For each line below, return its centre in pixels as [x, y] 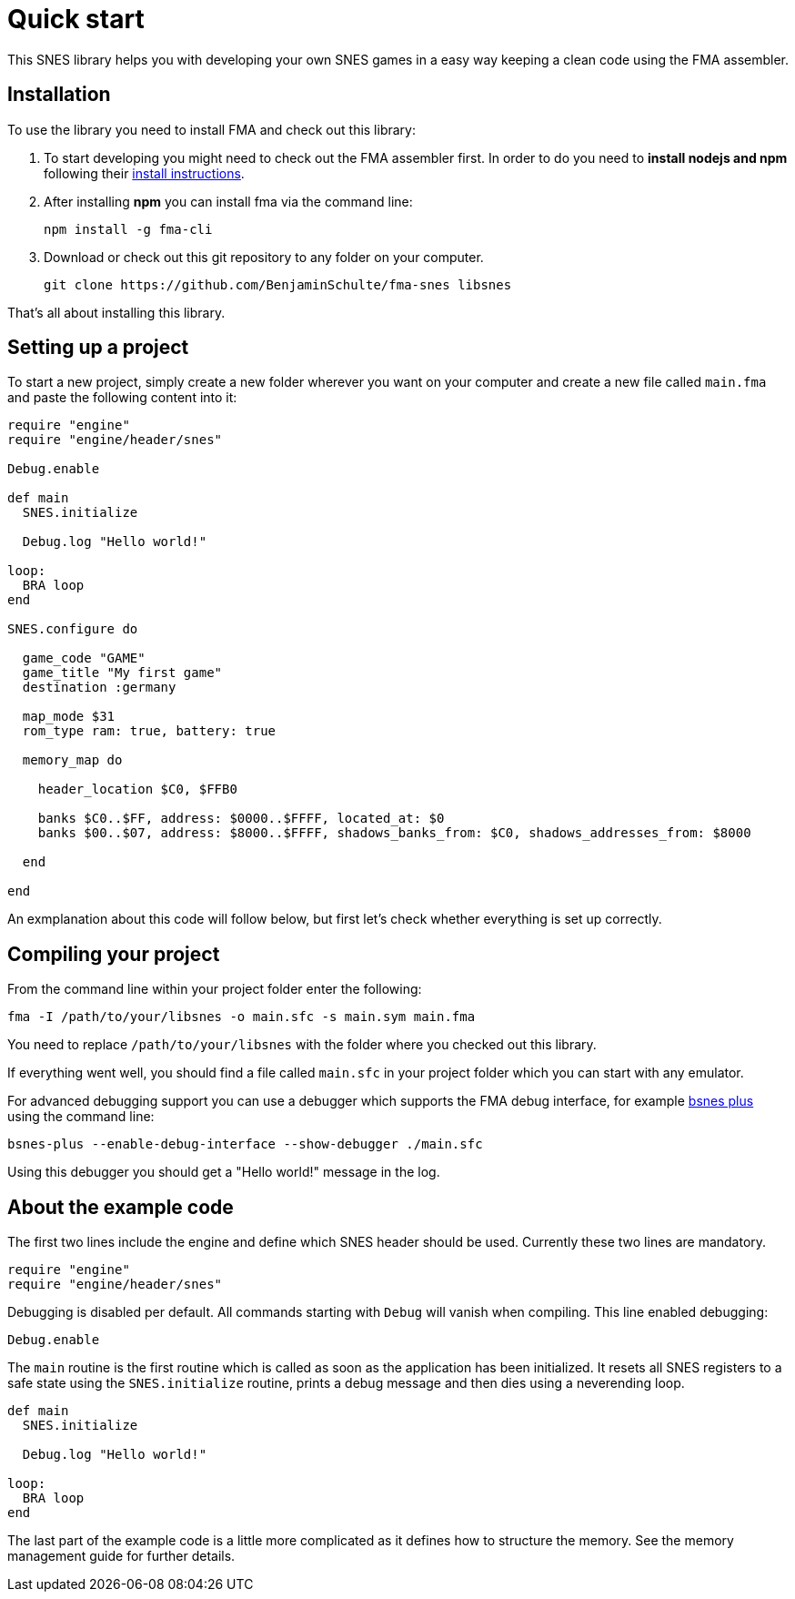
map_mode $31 [69, 717]
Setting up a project [98, 348]
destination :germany [99, 688]
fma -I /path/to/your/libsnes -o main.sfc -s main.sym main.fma [242, 1017]
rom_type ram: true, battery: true [149, 731]
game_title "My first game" [122, 673]
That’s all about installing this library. [116, 312]
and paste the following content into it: [122, 398]
